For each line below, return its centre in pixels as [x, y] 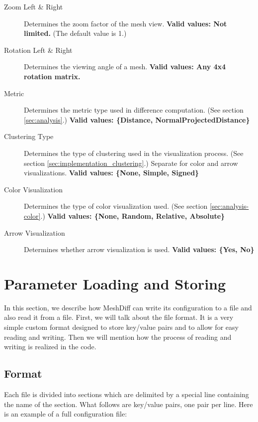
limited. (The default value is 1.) [75, 33]
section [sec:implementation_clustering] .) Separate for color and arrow [131, 163]
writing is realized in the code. [50, 347]
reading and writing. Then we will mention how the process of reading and [118, 337]
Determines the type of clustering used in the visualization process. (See [134, 153]
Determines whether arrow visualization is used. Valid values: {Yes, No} [139, 249]
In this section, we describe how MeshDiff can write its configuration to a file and [128, 307]
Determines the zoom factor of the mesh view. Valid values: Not [126, 23]
